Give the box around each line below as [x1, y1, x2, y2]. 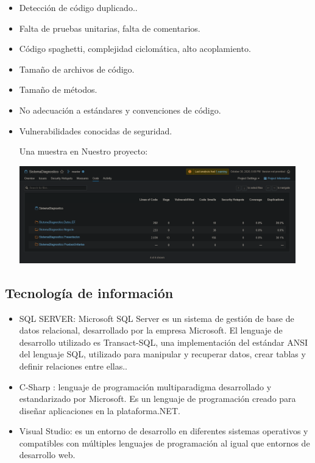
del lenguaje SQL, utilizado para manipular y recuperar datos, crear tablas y [19, 348, 306, 360]
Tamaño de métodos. [19, 83, 97, 96]
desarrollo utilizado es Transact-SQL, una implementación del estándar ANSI [19, 335, 308, 348]
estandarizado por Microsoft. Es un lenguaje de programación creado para [19, 392, 296, 405]
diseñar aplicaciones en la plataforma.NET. [19, 404, 180, 417]
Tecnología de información [5, 283, 174, 302]
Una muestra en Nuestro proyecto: [19, 145, 148, 158]
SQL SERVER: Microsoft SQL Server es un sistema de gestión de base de [19, 312, 294, 324]
